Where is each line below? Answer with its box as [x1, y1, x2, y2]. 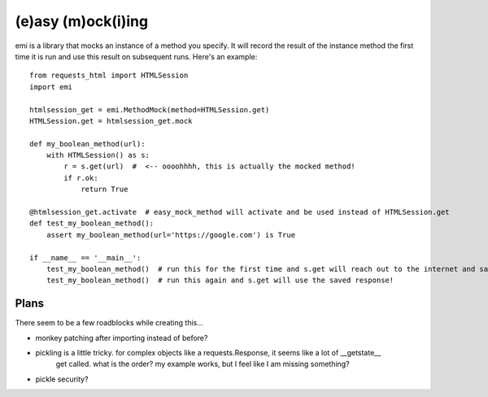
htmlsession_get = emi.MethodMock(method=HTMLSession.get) [29, 105, 270, 114]
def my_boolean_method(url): [29, 139, 146, 148]
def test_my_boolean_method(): [29, 219, 155, 228]
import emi [29, 82, 73, 91]
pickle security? [35, 374, 89, 384]
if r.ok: [63, 173, 98, 182]
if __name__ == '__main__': [29, 253, 142, 262]
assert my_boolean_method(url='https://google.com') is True [46, 230, 296, 239]
